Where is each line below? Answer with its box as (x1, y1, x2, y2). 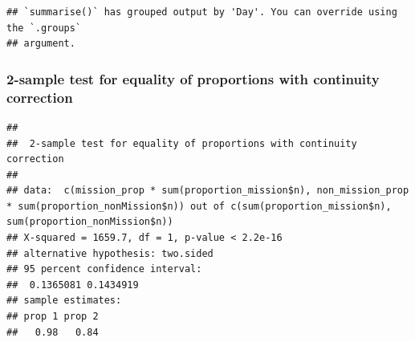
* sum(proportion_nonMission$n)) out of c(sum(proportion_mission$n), (6, 200, 392, 212)
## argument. (6, 38, 75, 50)
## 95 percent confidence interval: (6, 263, 202, 275)
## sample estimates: (6, 295, 122, 307)
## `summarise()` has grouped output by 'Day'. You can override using (6, 6, 397, 18)
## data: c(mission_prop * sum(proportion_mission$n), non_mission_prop (6, 185, 409, 197)
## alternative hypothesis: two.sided (6, 247, 214, 259)
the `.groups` (6, 22, 82, 34)
